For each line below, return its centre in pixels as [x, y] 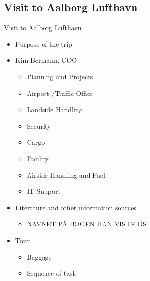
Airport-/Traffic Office [60, 93]
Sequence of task [52, 273]
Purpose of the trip [44, 44]
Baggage [39, 256]
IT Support [44, 191]
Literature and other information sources [76, 207]
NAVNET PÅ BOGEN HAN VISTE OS [87, 224]
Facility [38, 158]
